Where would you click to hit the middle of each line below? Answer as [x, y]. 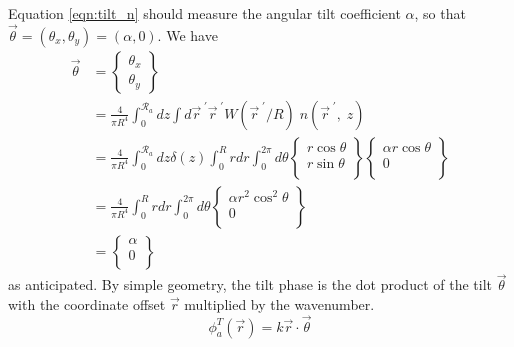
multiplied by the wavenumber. [279, 303]
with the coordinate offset [87, 303]
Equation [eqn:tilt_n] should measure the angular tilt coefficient [204, 13]
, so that [440, 13]
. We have [187, 34]
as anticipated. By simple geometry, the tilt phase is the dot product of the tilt [250, 284]
